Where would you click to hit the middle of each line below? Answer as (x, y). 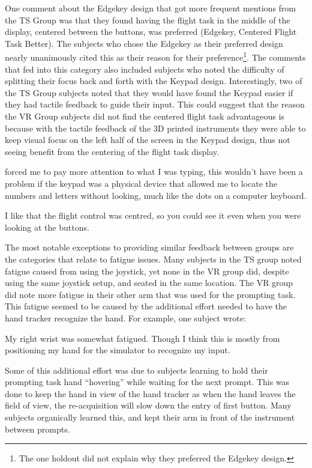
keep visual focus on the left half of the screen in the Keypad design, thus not (148, 140)
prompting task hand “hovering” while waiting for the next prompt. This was (147, 382)
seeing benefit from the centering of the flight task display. (112, 151)
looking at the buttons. (47, 227)
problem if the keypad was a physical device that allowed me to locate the (141, 183)
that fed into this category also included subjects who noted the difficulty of (145, 69)
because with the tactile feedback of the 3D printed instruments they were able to (155, 128)
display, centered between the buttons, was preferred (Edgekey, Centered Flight (151, 32)
